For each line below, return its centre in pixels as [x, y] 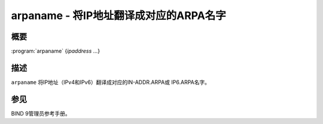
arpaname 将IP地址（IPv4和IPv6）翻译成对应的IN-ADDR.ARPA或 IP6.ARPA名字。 [111, 82]
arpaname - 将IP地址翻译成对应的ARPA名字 [119, 15]
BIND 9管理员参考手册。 [41, 113]
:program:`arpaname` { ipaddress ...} [56, 51]
